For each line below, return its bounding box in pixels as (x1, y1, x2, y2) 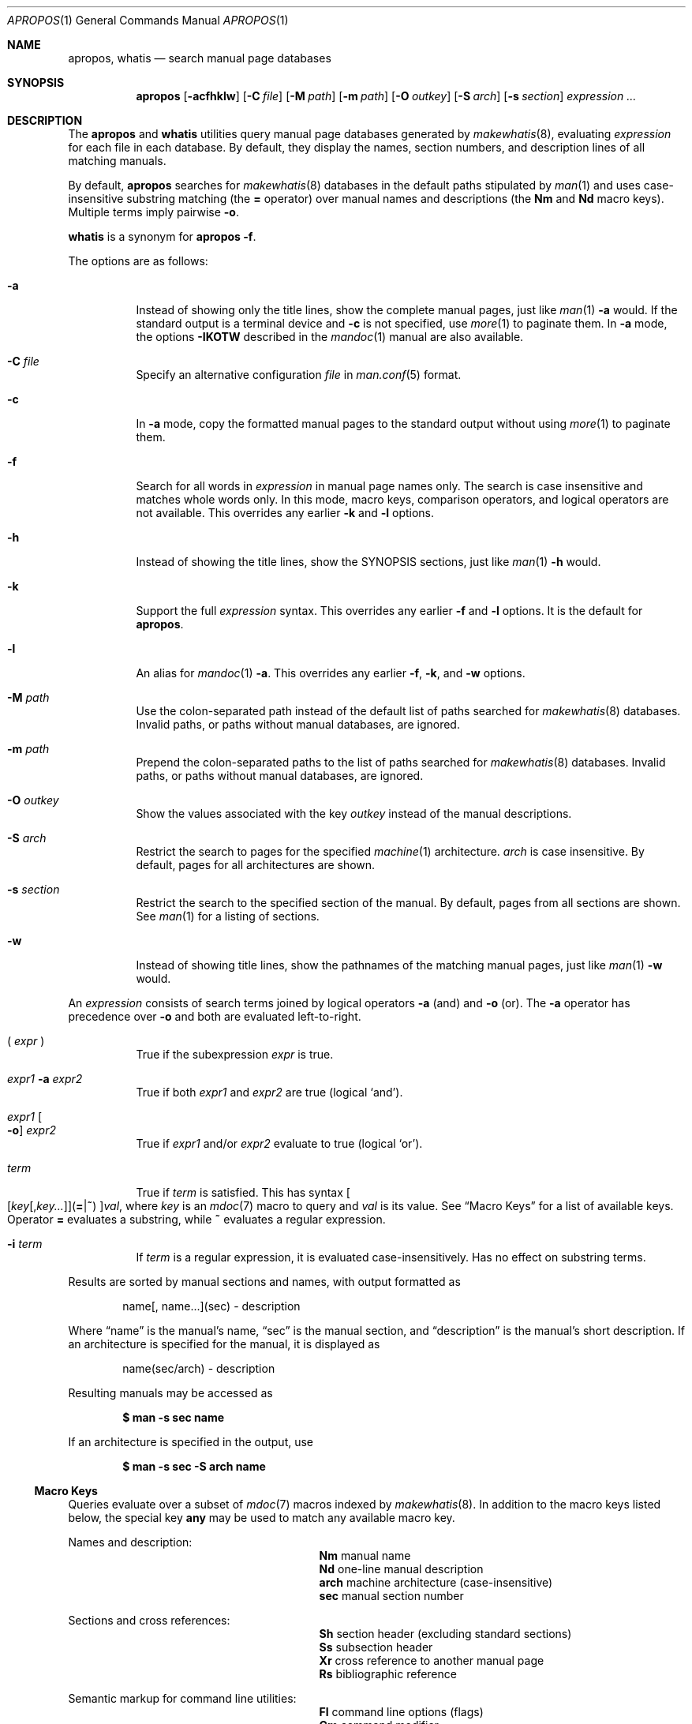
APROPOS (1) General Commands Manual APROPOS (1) (7, 13, 289, 27)
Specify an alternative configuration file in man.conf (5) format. (136, 368, 462, 381)
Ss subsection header (319, 1640, 433, 1654)
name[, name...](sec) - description (122, 1299, 301, 1313)
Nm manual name (319, 1549, 411, 1562)
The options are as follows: (68, 254, 208, 268)
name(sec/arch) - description (122, 1362, 275, 1375)
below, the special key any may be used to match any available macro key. (68, 1511, 455, 1524)
